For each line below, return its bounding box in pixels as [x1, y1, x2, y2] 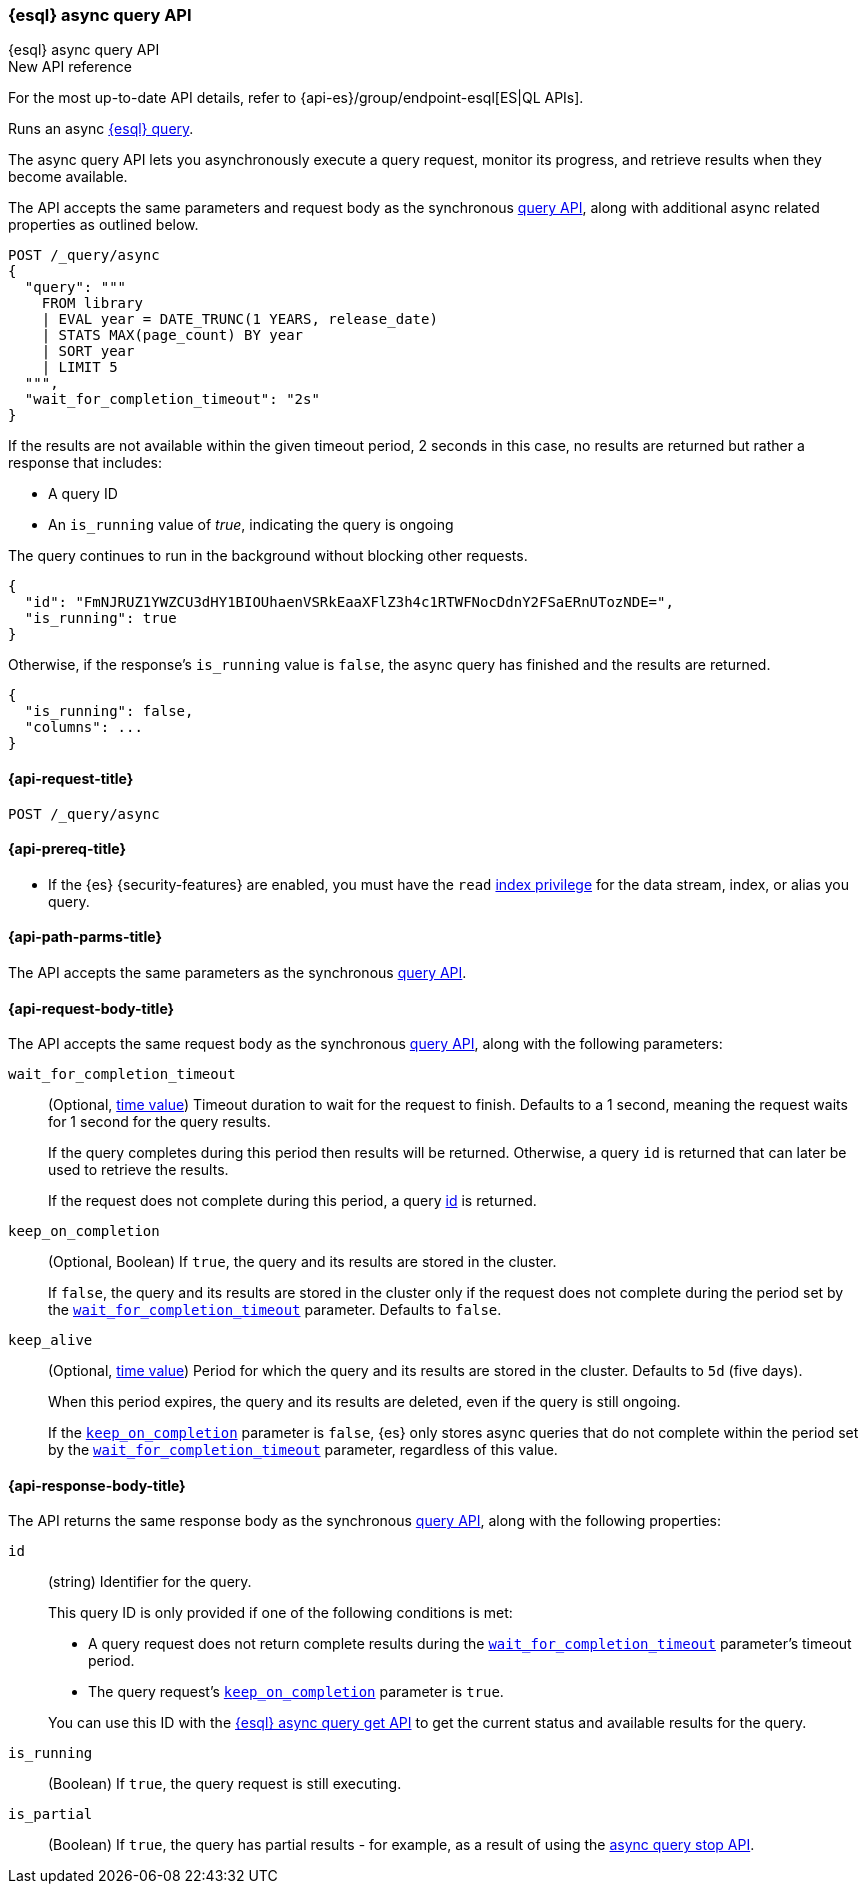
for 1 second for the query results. [48, 1113, 271, 1131]
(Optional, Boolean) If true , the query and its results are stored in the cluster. [48, 1253, 557, 1271]
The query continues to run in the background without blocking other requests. [8, 547, 528, 565]
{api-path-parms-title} [8, 928, 163, 946]
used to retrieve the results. [48, 1161, 229, 1179]
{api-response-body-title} [8, 1476, 186, 1494]
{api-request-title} [8, 769, 134, 787]
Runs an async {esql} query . [8, 120, 194, 138]
